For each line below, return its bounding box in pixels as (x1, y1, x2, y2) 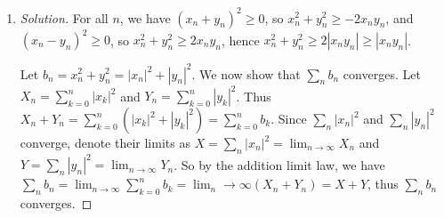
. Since (270, 109, 307, 127)
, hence (221, 30, 260, 48)
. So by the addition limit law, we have (174, 155, 385, 174)
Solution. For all (20, 8, 109, 27)
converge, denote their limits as (20, 133, 190, 151)
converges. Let (343, 64, 421, 83)
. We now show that (191, 64, 301, 83)
